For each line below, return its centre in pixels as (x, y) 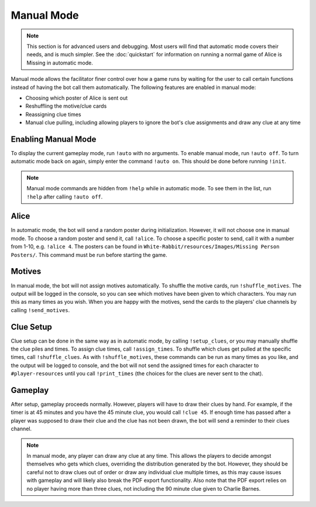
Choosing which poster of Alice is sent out (77, 98)
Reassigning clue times (53, 114)
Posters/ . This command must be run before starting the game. (89, 255)
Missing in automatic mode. (60, 63)
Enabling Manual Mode (54, 139)
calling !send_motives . (40, 310)
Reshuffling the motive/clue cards (66, 106)
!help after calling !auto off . (65, 197)
